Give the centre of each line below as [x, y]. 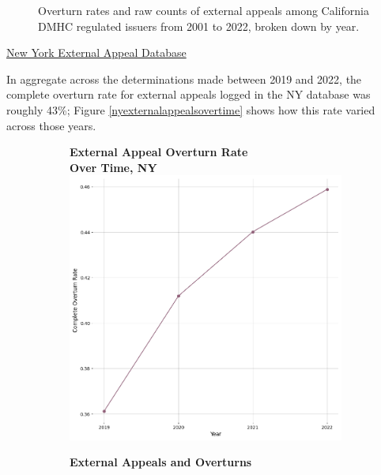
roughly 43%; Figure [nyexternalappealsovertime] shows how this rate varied [191, 109]
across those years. [51, 125]
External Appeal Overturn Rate [159, 152]
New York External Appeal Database [96, 52]
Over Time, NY [113, 167]
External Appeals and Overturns [161, 462]
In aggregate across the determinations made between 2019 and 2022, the [184, 79]
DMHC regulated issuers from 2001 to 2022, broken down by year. [199, 26]
